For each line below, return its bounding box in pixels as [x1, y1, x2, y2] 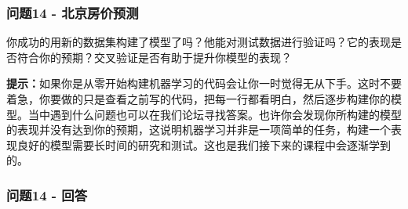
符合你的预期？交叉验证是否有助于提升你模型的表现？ [16, 49, 292, 65]
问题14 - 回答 [6, 185, 88, 204]
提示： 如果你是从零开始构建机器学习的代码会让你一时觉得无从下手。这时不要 [6, 75, 402, 92]
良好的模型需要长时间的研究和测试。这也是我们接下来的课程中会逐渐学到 [16, 136, 391, 153]
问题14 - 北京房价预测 [6, 2, 139, 22]
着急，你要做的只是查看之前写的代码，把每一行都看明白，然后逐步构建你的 [6, 91, 391, 106]
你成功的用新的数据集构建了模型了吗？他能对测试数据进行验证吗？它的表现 [6, 34, 391, 50]
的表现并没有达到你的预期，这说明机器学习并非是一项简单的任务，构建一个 [6, 121, 391, 138]
